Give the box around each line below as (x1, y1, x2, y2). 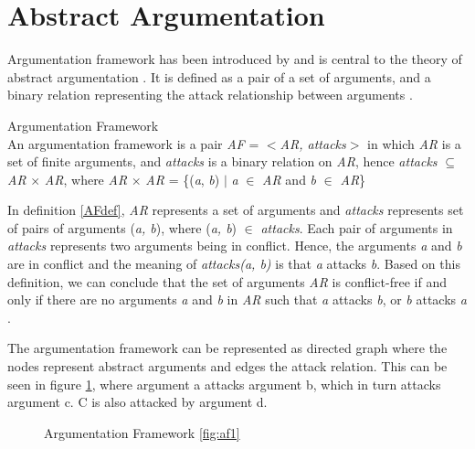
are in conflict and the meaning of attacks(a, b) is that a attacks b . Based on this (7, 254, 460, 273)
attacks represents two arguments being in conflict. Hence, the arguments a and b (7, 236, 462, 255)
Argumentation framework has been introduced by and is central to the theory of (7, 49, 462, 69)
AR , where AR (44, 169, 128, 188)
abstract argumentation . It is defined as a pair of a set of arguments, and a (7, 67, 431, 86)
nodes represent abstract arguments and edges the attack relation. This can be (7, 357, 448, 376)
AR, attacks (280, 134, 346, 153)
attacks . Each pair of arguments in (260, 218, 453, 237)
